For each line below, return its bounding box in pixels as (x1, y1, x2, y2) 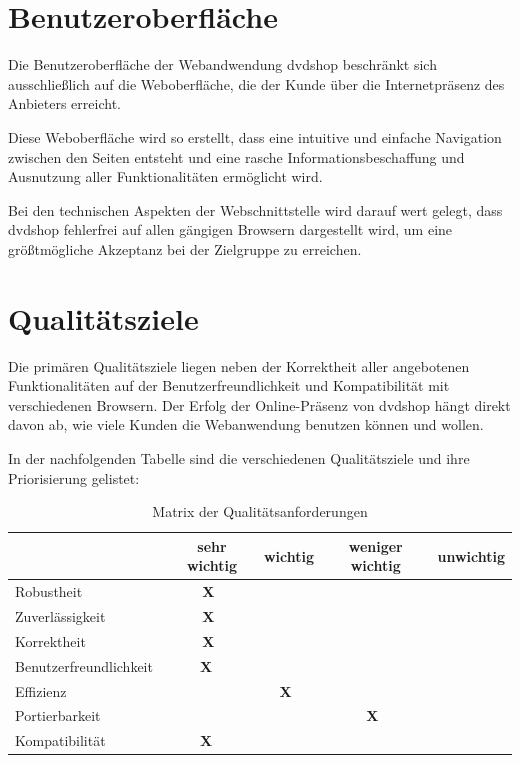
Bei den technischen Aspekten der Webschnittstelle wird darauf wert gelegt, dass (8, 199, 503, 220)
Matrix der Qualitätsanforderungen (152, 501, 368, 522)
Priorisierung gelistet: (8, 467, 140, 488)
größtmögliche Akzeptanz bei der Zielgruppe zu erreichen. (8, 238, 362, 259)
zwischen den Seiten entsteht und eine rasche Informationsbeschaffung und (8, 146, 465, 167)
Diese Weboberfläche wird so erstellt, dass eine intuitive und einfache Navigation (8, 126, 502, 147)
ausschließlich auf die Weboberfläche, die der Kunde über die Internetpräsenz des (8, 73, 505, 94)
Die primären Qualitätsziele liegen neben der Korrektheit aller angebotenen (8, 355, 470, 376)
